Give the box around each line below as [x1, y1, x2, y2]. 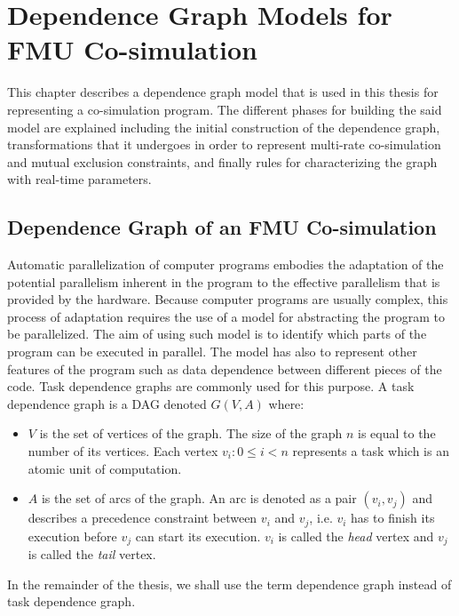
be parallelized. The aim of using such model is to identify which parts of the [7, 324, 427, 343]
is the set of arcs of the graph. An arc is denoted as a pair [41, 489, 357, 508]
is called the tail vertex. [28, 545, 156, 564]
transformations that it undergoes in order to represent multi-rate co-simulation [7, 135, 441, 154]
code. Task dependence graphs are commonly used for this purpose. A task [7, 377, 415, 396]
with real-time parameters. [7, 170, 152, 188]
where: [268, 394, 305, 412]
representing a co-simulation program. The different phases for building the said [7, 100, 442, 118]
